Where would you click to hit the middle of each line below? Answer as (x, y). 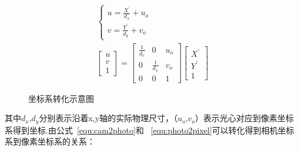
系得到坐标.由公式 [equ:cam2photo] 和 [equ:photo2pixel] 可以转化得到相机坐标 (149, 130)
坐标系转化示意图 (61, 98)
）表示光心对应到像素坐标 (244, 118)
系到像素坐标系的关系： (50, 141)
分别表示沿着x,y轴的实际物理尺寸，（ (108, 118)
